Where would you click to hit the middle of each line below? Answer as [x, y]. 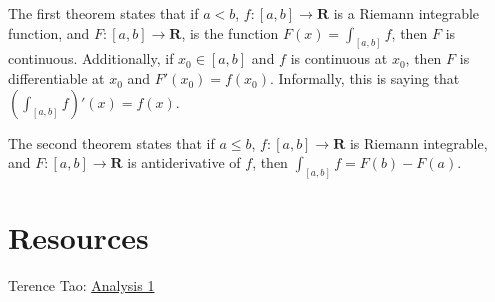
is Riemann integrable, [418, 142]
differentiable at [56, 78]
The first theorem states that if [103, 13]
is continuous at [339, 58]
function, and [49, 32]
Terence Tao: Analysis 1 [81, 285]
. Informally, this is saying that [365, 78]
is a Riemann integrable [406, 13]
